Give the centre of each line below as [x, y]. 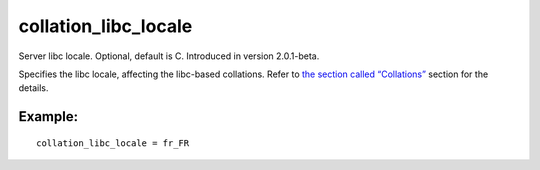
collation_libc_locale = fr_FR [113, 143]
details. [33, 88]
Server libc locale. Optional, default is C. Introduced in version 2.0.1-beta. [169, 56]
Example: [48, 116]
